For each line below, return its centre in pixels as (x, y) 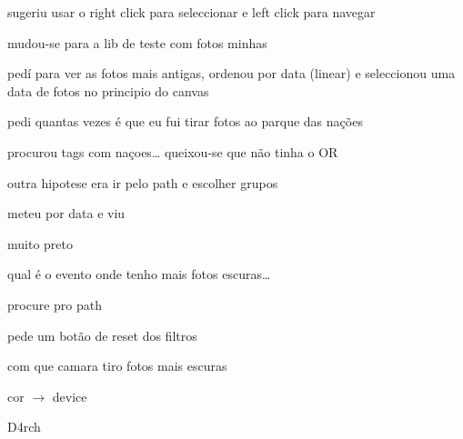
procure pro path (55, 304)
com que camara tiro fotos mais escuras (117, 366)
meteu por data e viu (66, 213)
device (70, 396)
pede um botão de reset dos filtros (102, 335)
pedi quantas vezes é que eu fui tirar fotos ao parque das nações (185, 121)
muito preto (40, 243)
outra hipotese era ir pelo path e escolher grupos (143, 182)
